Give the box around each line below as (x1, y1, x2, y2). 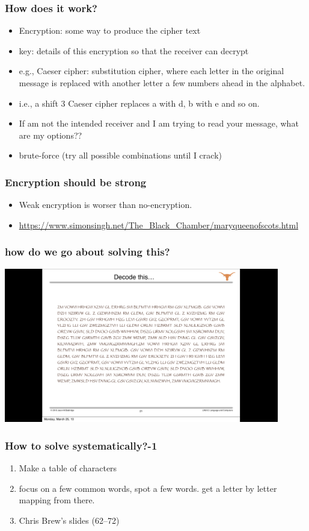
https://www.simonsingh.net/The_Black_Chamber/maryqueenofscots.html (19, 218, 299, 231)
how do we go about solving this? (5, 244, 170, 259)
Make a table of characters (19, 462, 117, 474)
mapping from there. (19, 494, 95, 506)
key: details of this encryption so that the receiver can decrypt (19, 44, 249, 57)
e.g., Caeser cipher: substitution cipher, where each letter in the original (19, 64, 284, 77)
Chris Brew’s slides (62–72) (19, 514, 120, 526)
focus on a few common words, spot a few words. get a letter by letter (19, 482, 277, 494)
